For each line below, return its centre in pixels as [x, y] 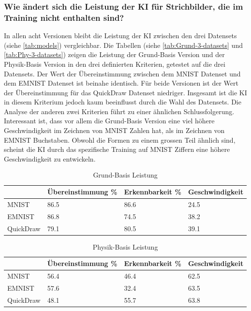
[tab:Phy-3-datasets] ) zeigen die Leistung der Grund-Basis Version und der [114, 54]
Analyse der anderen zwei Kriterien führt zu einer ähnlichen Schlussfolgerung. [119, 111]
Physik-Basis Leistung [125, 246]
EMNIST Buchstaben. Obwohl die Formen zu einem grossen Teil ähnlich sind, [120, 140]
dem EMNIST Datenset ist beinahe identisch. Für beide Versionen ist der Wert [121, 83]
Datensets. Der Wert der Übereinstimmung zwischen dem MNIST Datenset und [122, 73]
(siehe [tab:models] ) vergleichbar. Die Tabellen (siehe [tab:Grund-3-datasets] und [123, 45]
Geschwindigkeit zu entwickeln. [50, 158]
